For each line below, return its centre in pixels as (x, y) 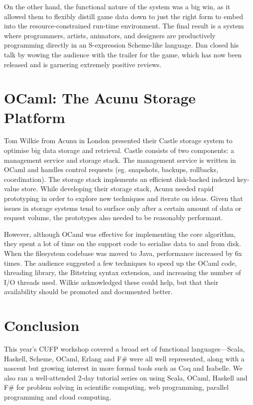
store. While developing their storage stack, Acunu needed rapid (118, 189)
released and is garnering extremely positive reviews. (83, 64)
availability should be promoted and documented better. (88, 291)
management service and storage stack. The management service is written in (120, 160)
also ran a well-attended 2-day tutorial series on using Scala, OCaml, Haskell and (126, 377)
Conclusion (42, 325)
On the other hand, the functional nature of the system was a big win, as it (117, 6)
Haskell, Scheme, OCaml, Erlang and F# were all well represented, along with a (124, 358)
